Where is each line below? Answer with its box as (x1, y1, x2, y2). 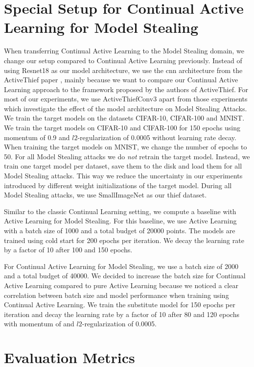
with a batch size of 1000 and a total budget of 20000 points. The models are (4, 225, 235, 235)
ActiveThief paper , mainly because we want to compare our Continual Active (4, 74, 238, 85)
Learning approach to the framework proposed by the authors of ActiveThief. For (4, 84, 249, 94)
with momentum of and (4, 318, 74, 329)
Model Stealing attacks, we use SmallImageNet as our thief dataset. (4, 190, 207, 200)
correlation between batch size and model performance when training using (4, 290, 229, 300)
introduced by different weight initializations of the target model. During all (4, 180, 232, 190)
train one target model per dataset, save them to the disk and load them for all (4, 161, 242, 171)
